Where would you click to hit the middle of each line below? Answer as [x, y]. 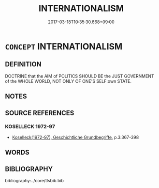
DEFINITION [23, 64]
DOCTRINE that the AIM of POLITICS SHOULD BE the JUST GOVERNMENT [79, 76]
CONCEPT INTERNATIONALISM [64, 46]
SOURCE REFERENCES [40, 113]
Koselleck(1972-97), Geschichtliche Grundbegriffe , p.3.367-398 [75, 137]
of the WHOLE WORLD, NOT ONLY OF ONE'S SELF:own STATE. [68, 81]
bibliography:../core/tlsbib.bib [35, 181]
